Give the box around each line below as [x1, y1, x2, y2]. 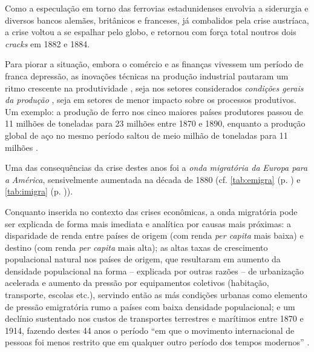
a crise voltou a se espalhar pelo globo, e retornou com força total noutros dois [5, 25, 296, 38]
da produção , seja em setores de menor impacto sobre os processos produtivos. [5, 93, 296, 106]
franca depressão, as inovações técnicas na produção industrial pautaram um [5, 69, 289, 82]
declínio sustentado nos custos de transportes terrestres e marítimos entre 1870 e [5, 312, 304, 325]
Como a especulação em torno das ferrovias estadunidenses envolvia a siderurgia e [5, 2, 309, 14]
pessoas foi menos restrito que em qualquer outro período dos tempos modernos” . [5, 336, 310, 348]
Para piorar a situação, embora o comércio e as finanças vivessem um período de [5, 58, 304, 70]
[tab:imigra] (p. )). [5, 185, 73, 198]
